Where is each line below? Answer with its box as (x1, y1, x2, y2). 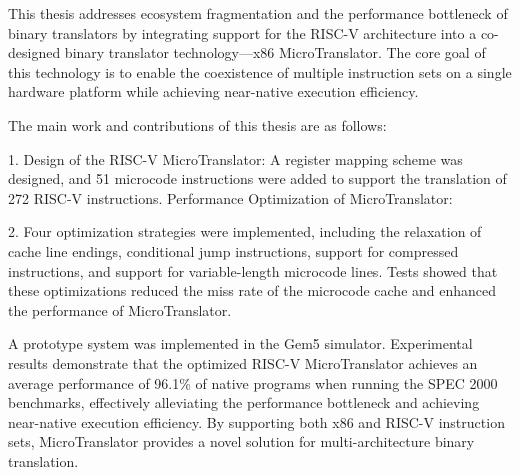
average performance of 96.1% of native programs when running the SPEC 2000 (8, 372, 498, 393)
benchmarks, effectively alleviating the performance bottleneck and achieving (8, 392, 480, 413)
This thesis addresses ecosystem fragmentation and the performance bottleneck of (8, 3, 508, 23)
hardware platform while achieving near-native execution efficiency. (8, 81, 419, 102)
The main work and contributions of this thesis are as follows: (8, 114, 387, 135)
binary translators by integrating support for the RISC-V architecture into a (8, 22, 477, 43)
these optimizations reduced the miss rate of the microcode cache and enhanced (8, 280, 497, 301)
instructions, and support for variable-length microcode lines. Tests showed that (8, 260, 498, 281)
